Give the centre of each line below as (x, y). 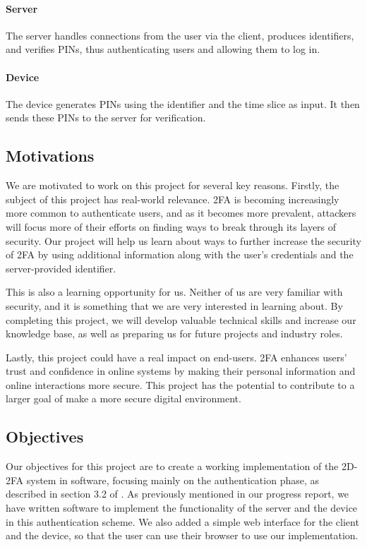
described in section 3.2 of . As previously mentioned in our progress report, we (178, 494)
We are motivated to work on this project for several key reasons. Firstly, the (173, 185)
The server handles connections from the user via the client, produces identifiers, (180, 35)
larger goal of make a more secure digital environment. (124, 398)
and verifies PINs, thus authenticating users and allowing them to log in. (163, 49)
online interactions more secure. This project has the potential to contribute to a (180, 384)
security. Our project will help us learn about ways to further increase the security (183, 240)
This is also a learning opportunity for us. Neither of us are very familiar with (174, 292)
